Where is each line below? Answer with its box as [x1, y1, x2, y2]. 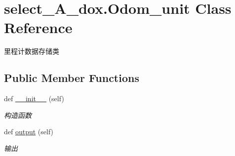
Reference [4, 17, 73, 38]
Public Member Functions [4, 70, 139, 85]
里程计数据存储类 [4, 46, 59, 56]
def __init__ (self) [4, 93, 64, 104]
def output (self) [4, 126, 54, 137]
